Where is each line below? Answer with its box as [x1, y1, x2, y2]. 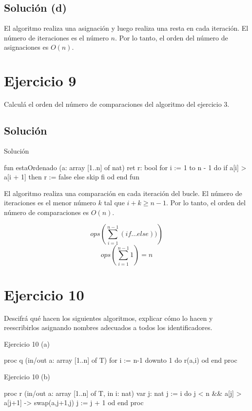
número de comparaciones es [4, 207, 89, 217]
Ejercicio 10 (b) [4, 371, 50, 381]
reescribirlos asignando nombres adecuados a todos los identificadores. [4, 322, 213, 333]
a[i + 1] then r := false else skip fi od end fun [4, 172, 139, 182]
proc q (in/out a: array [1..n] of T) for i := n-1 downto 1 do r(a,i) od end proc [4, 355, 237, 365]
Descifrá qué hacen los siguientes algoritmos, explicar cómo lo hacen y [4, 313, 213, 323]
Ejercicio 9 [4, 71, 77, 91]
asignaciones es [4, 42, 49, 52]
